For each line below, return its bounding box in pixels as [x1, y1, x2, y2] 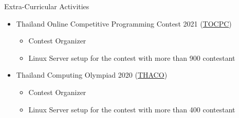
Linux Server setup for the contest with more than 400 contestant [28, 104, 235, 114]
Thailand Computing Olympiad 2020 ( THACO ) [16, 69, 168, 80]
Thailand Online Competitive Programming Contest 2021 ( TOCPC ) [16, 18, 232, 29]
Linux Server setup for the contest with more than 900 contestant [28, 52, 235, 63]
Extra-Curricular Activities [4, 1, 89, 11]
